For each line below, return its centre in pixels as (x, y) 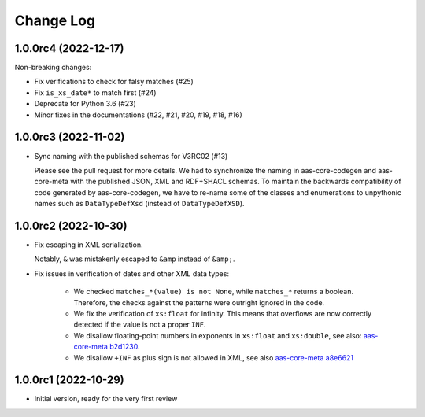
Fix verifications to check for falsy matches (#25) (114, 82)
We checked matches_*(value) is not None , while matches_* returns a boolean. (214, 292)
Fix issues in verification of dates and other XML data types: (132, 273)
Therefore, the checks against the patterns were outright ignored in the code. (199, 302)
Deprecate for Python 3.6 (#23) (85, 104)
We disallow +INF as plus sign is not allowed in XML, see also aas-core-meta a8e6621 (214, 357)
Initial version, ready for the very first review (106, 399)
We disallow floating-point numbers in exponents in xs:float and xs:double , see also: (218, 335)
